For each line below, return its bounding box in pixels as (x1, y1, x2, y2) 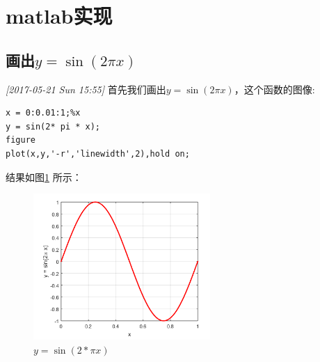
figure (6, 135, 35, 145)
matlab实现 (6, 1, 113, 30)
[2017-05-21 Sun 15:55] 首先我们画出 (6, 81, 166, 96)
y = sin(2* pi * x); (6, 121, 101, 132)
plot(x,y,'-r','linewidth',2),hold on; (6, 148, 190, 159)
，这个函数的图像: (234, 81, 315, 96)
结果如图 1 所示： (6, 169, 82, 184)
